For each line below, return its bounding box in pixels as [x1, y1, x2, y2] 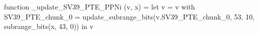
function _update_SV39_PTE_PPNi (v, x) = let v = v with [4, 1, 195, 11]
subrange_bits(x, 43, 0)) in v [4, 21, 93, 31]
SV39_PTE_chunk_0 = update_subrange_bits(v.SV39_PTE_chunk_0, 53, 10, [4, 11, 254, 21]
